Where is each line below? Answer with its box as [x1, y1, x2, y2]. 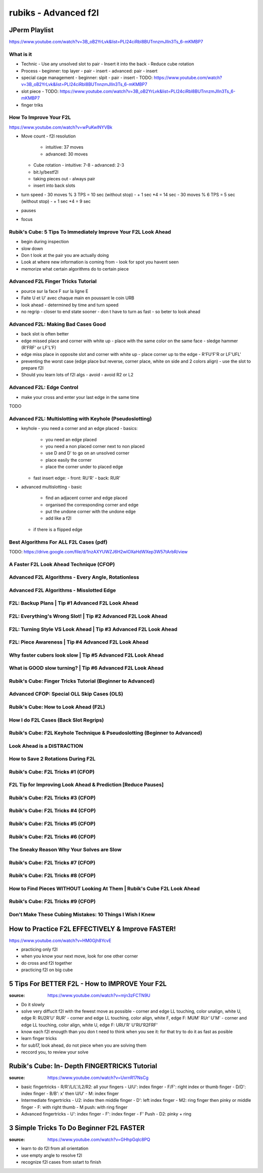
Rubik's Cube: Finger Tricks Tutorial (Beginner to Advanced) [9, 678, 155, 684]
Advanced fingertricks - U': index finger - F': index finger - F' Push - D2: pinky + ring [21, 1111, 192, 1117]
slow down [21, 245, 43, 251]
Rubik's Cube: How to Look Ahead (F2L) [9, 704, 106, 710]
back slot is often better [21, 331, 69, 337]
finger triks [21, 102, 43, 108]
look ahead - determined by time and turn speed [21, 302, 119, 308]
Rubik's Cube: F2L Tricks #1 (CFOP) [9, 768, 95, 775]
